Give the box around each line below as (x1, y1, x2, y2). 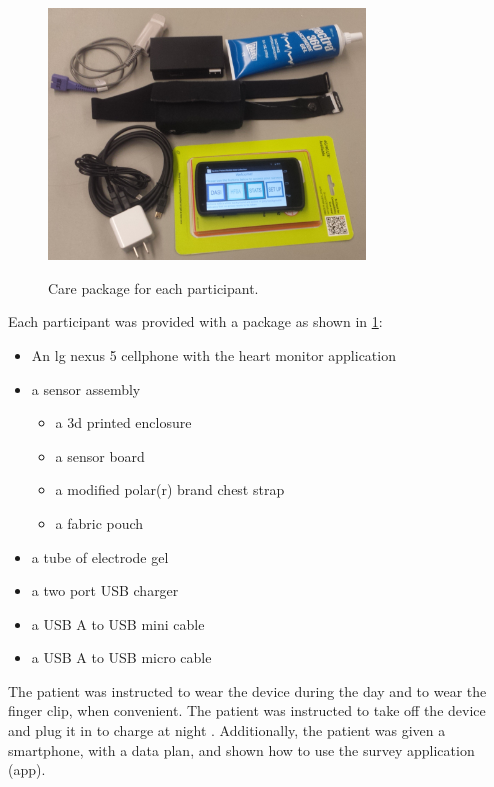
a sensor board (55, 445, 145, 466)
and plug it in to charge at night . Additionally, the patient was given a (8, 720, 446, 741)
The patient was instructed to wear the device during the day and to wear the (8, 680, 487, 701)
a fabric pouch (55, 512, 144, 533)
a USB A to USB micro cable (31, 647, 212, 668)
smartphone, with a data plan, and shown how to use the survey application (8, 739, 475, 760)
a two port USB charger (31, 580, 179, 601)
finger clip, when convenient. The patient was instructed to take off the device (8, 700, 486, 721)
